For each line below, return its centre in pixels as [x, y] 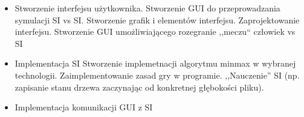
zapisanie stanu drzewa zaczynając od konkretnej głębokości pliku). [139, 87]
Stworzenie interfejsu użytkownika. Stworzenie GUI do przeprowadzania [147, 8]
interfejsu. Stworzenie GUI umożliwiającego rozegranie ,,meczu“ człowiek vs [155, 31]
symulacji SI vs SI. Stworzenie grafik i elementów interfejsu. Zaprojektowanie [157, 19]
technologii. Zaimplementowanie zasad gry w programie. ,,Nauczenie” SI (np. [157, 75]
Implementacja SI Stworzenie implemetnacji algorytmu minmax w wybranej [155, 63]
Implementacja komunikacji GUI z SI [84, 107]
